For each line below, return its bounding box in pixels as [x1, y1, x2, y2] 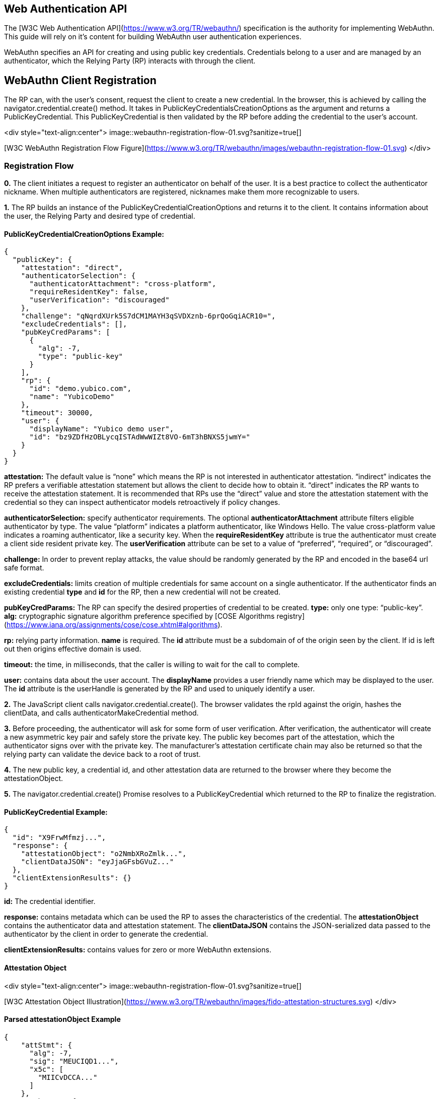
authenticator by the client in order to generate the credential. [4, 930, 208, 939]
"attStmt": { [21, 1041, 72, 1049]
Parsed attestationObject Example [4, 1015, 121, 1024]
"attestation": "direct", [21, 264, 123, 272]
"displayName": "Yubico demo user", [29, 425, 174, 433]
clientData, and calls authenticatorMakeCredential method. [4, 708, 199, 718]
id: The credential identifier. [4, 897, 96, 906]
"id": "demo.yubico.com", [29, 384, 131, 393]
